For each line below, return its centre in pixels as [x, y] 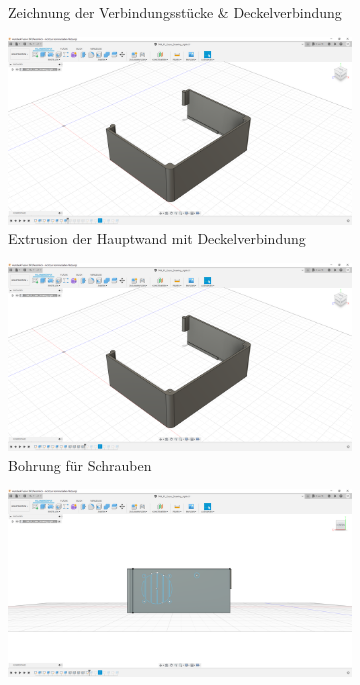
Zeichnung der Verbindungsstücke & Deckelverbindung [175, 12]
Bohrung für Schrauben [80, 464]
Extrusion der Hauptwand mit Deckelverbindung [157, 238]
